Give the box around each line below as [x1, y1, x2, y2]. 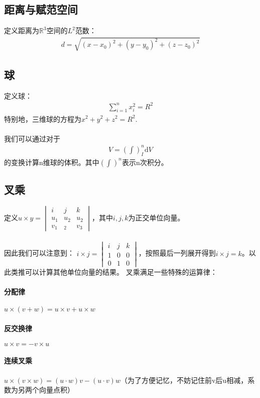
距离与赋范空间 [4, 2, 78, 17]
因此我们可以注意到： [4, 248, 74, 258]
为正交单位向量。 [128, 212, 185, 222]
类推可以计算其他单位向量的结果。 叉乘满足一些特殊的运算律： [11, 266, 217, 277]
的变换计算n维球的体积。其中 [4, 156, 99, 167]
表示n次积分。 [121, 156, 168, 167]
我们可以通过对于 [4, 133, 60, 143]
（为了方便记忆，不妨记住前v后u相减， [120, 374, 248, 385]
